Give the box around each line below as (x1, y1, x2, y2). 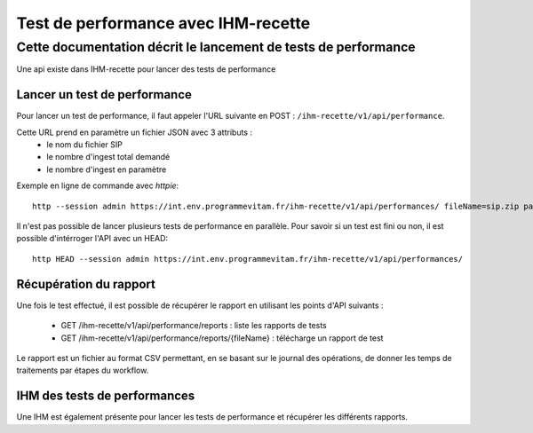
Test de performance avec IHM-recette (16, 13, 311, 33)
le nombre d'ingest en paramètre (46, 164, 167, 175)
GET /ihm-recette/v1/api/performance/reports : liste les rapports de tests (60, 320, 328, 331)
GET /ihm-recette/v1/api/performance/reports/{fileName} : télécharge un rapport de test (60, 333, 384, 343)
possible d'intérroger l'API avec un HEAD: (16, 233, 169, 244)
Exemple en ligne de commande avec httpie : (16, 180, 179, 191)
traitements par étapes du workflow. (16, 365, 149, 376)
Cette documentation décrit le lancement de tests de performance (16, 39, 417, 55)
